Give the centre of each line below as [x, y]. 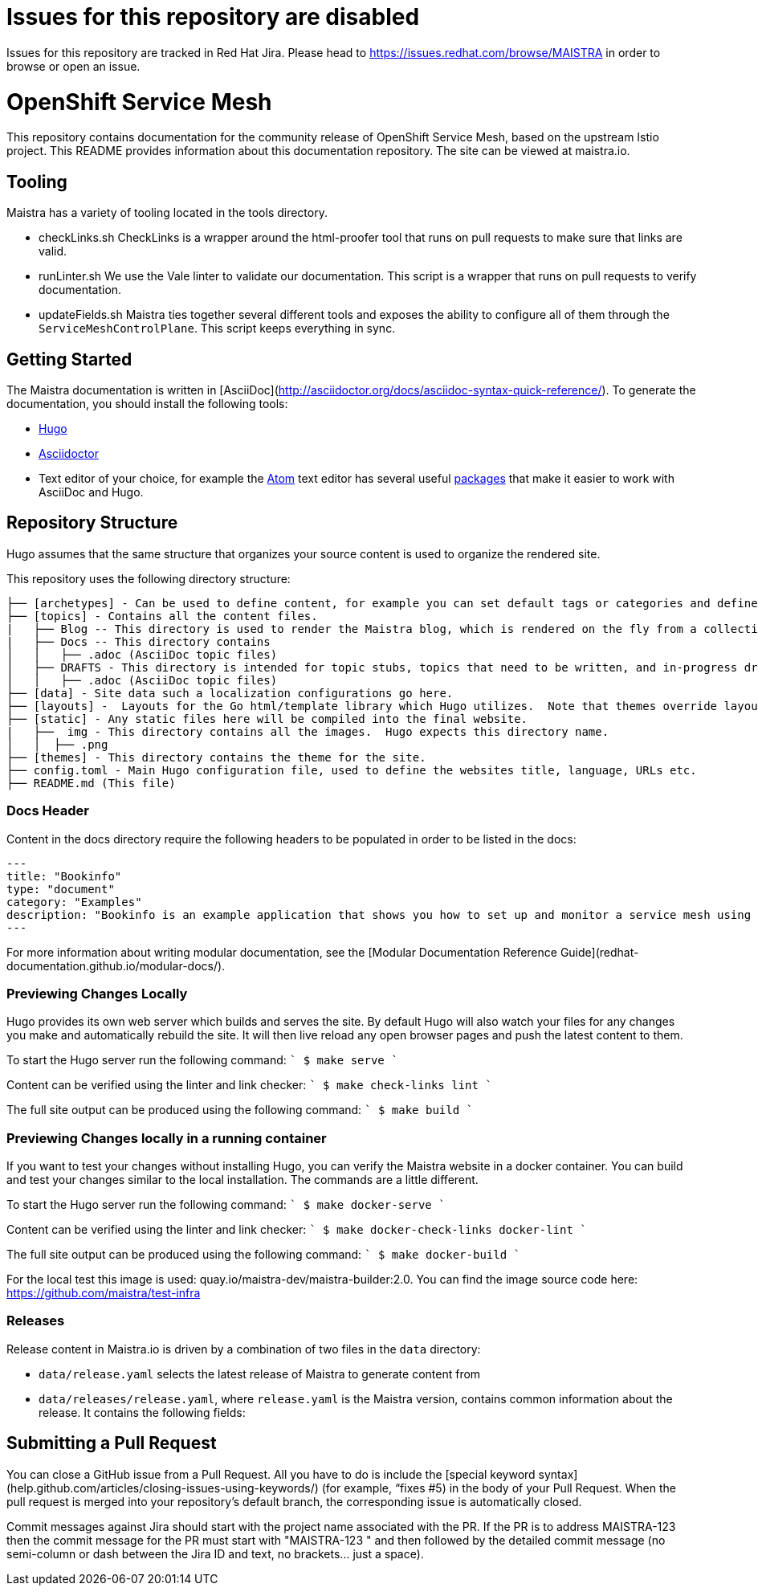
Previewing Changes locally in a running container [167, 1138]
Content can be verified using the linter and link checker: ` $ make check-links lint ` [249, 1085]
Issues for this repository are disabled [213, 17]
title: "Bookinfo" [64, 876]
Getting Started [69, 359]
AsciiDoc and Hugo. [91, 492]
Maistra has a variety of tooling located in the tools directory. [167, 213]
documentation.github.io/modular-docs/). [116, 965]
